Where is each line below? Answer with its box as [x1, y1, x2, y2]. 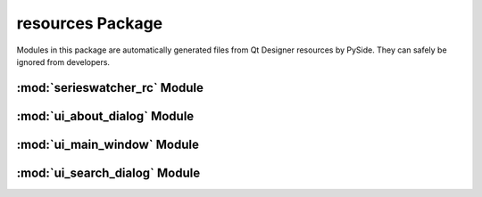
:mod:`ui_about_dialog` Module [16, 108, 195, 124]
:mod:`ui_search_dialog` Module [16, 165, 201, 180]
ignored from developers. [16, 56, 111, 67]
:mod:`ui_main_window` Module [16, 136, 200, 152]
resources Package [16, 13, 163, 33]
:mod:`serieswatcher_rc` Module [16, 80, 204, 95]
